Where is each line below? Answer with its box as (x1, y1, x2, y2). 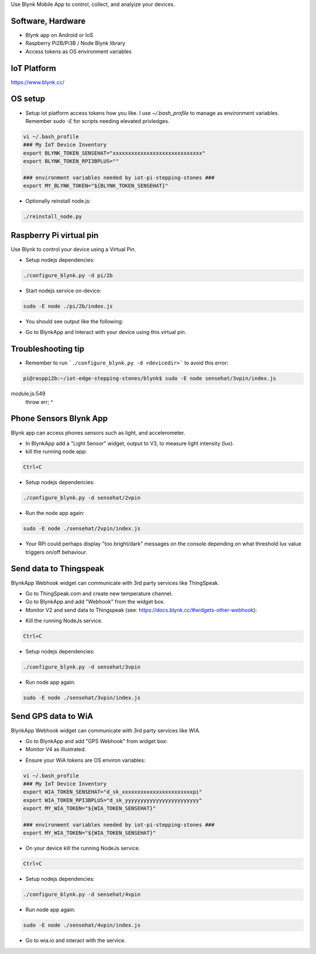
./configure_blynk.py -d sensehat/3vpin (23, 664, 140, 670)
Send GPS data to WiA (11, 711, 94, 721)
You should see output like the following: (25, 318, 123, 325)
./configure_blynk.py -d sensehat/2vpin (23, 495, 140, 501)
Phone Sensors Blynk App (11, 414, 108, 424)
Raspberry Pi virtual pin (11, 230, 99, 240)
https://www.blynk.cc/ (11, 79, 64, 86)
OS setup (11, 94, 46, 104)
